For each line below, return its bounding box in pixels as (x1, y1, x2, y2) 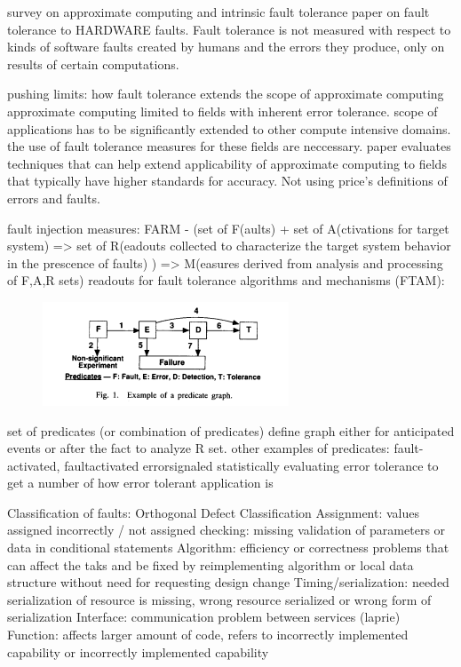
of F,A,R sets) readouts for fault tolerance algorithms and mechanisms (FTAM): (7, 271, 445, 290)
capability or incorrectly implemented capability (7, 642, 269, 661)
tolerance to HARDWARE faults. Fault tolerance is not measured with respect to (7, 20, 451, 38)
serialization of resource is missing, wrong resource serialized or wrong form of (7, 590, 432, 608)
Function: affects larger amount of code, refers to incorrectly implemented (7, 625, 409, 644)
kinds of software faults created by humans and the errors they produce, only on (7, 37, 445, 56)
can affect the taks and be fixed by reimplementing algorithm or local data (7, 555, 414, 574)
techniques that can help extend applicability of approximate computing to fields (7, 154, 447, 172)
